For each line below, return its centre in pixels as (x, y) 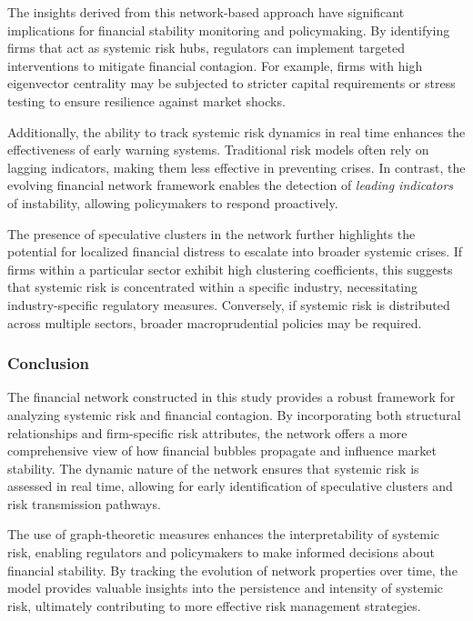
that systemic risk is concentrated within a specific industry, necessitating (213, 287)
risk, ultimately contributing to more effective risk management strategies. (214, 605)
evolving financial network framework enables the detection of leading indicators (231, 185)
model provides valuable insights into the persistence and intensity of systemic (226, 588)
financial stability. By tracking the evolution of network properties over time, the (232, 570)
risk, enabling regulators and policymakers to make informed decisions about (221, 552)
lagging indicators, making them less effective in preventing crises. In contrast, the (236, 167)
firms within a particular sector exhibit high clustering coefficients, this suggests (230, 269)
